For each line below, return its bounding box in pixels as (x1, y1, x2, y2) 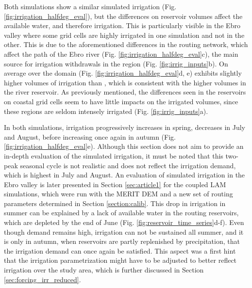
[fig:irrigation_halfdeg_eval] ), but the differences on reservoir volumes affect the (4, 11, 243, 21)
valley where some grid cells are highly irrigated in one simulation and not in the (4, 30, 245, 40)
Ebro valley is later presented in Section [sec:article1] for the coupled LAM (4, 179, 226, 189)
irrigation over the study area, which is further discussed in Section (4, 265, 204, 275)
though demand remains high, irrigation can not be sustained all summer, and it (4, 226, 244, 237)
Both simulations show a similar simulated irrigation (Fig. (4, 1, 177, 11)
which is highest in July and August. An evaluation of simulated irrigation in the (4, 170, 245, 180)
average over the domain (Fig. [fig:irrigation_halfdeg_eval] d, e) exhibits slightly (4, 68, 242, 78)
